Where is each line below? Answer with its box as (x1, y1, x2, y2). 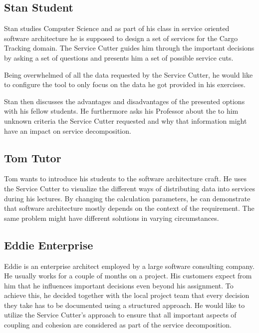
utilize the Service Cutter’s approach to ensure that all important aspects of (4, 309, 237, 320)
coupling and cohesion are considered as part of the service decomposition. (4, 319, 232, 330)
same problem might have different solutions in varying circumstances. (4, 212, 219, 223)
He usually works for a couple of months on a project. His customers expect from (4, 270, 252, 281)
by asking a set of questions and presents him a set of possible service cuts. (4, 52, 234, 63)
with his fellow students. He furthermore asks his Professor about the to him (4, 106, 239, 116)
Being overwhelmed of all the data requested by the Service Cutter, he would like (4, 69, 253, 80)
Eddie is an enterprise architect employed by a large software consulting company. (4, 260, 255, 271)
